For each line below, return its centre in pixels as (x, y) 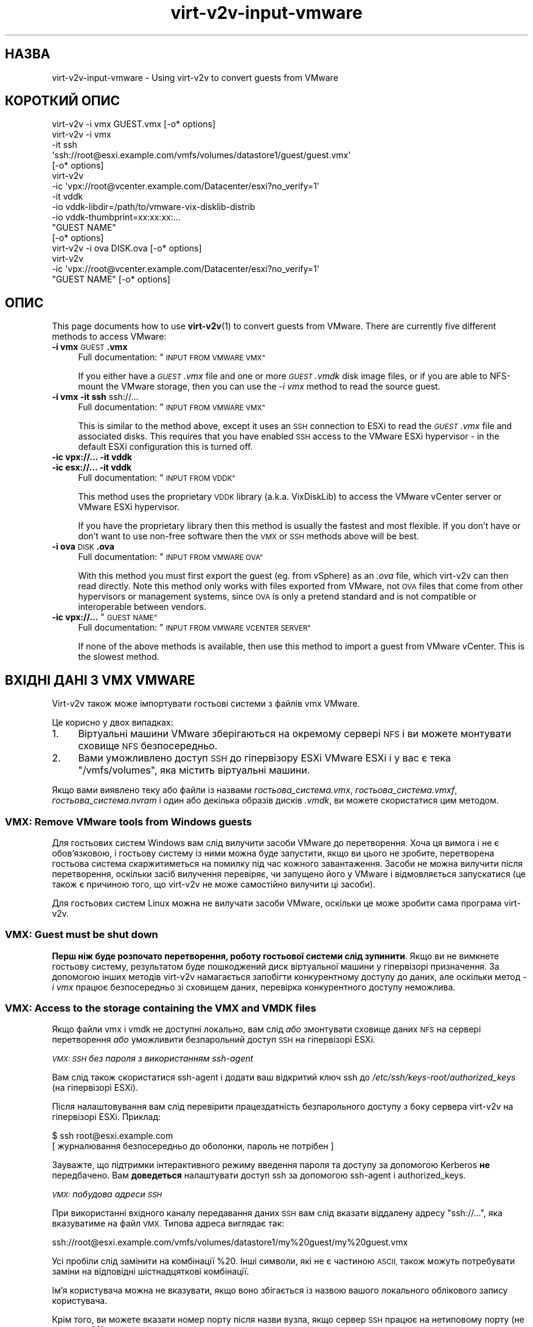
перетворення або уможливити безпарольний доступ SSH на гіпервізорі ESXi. (214, 1040)
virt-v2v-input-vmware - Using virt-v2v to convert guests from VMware (195, 77)
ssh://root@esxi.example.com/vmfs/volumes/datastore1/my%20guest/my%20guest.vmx (230, 1242)
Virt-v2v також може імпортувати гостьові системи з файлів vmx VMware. (206, 704)
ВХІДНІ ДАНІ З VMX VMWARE (100, 680)
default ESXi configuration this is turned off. (165, 447)
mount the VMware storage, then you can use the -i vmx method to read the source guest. (259, 387)
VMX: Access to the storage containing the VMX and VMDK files (161, 1008)
